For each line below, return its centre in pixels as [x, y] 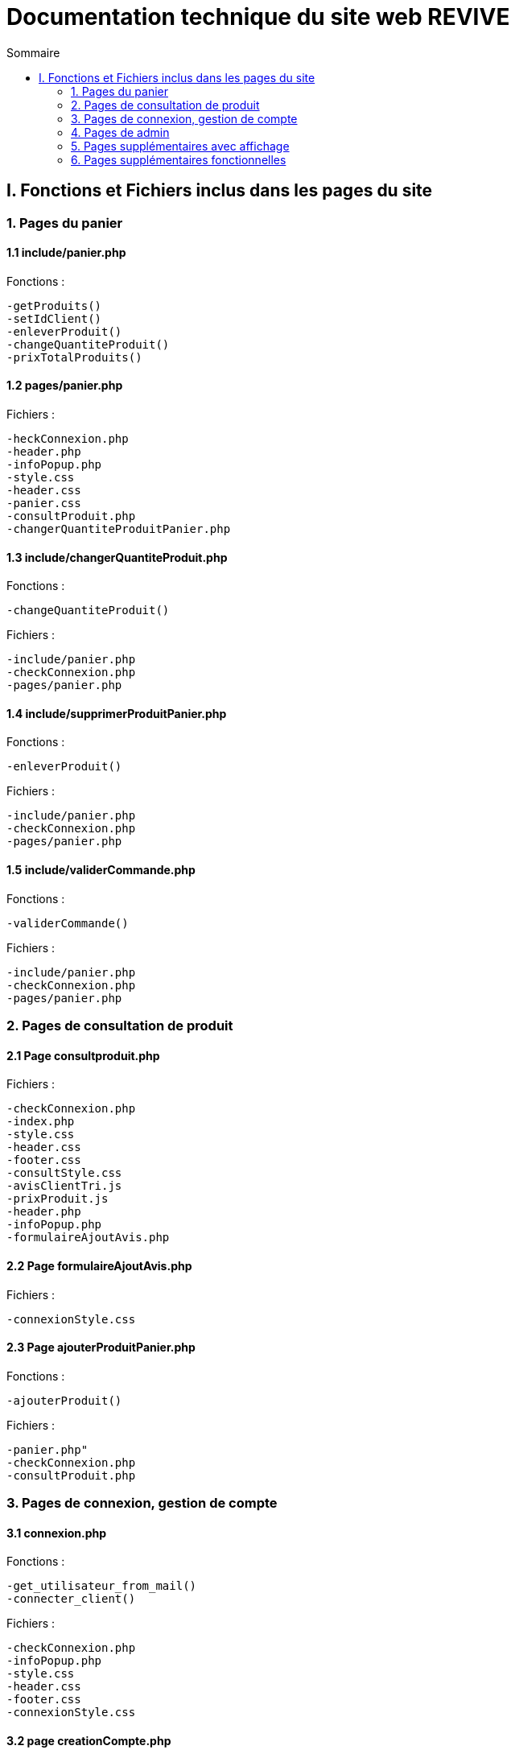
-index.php [41, 1122]
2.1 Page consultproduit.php [83, 1055]
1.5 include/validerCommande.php [101, 870]
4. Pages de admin [120, 132]
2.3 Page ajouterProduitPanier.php [101, 1347]
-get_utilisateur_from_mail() [102, 1586]
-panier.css [44, 504]
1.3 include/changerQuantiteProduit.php [117, 557]
